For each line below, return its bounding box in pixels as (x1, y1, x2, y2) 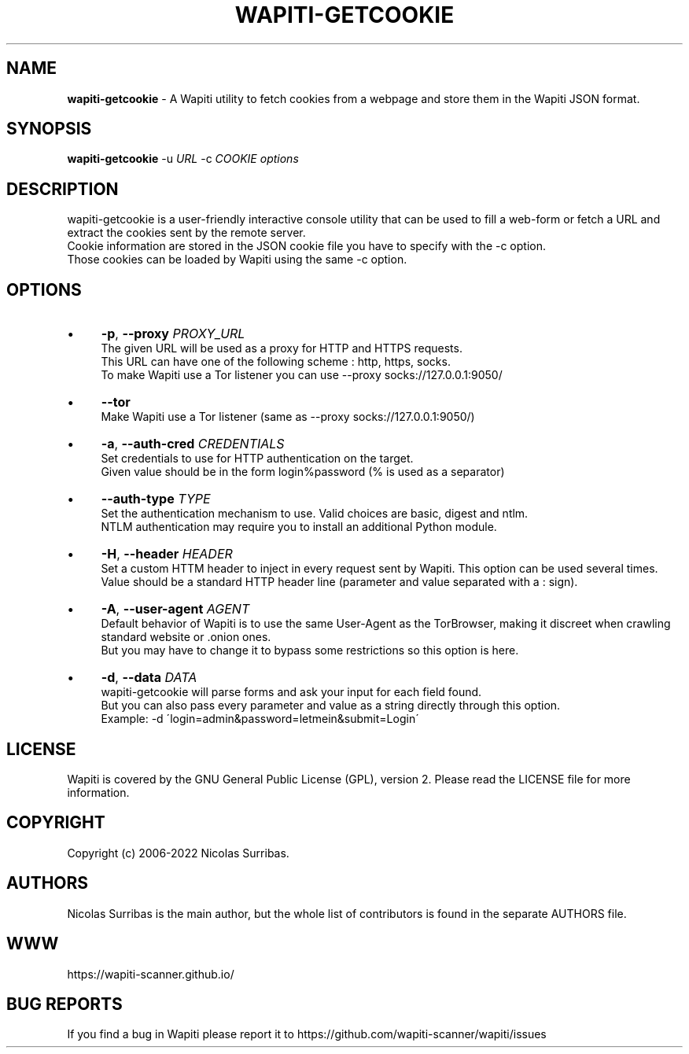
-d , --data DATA (101, 669, 197, 686)
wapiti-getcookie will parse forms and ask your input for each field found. (101, 685, 482, 699)
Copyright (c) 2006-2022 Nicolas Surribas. (67, 846, 289, 860)
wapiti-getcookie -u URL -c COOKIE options (67, 152, 299, 166)
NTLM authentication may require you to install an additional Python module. (101, 520, 497, 534)
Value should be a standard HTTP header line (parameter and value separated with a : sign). (101, 575, 578, 589)
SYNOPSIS (6, 119, 92, 139)
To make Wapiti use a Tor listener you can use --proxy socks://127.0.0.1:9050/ (101, 368, 503, 382)
